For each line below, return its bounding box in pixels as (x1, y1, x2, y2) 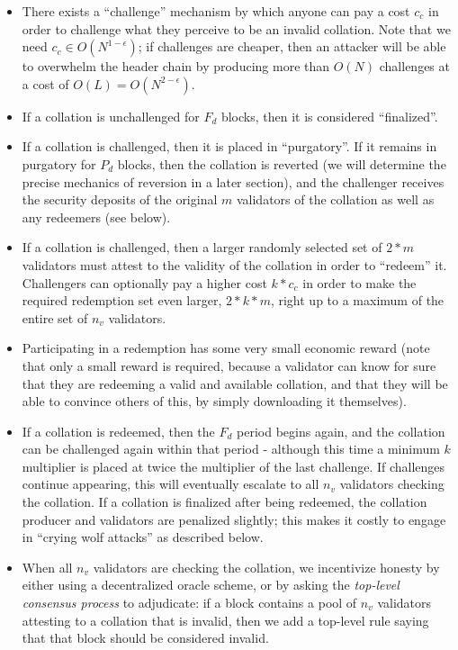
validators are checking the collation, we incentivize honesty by (93, 557, 440, 576)
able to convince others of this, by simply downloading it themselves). (22, 392, 407, 411)
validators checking (339, 474, 445, 493)
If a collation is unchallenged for (22, 106, 200, 125)
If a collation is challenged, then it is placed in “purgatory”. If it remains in (22, 137, 437, 156)
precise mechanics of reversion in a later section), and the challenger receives (22, 172, 445, 191)
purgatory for (22, 154, 96, 173)
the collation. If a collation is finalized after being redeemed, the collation (22, 492, 427, 511)
